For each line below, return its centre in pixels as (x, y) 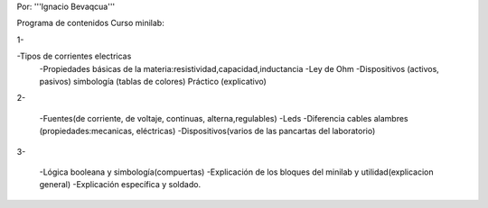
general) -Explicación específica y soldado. (120, 185)
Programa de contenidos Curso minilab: (90, 23)
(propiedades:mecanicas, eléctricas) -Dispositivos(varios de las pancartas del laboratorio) (207, 131)
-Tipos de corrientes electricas (74, 56)
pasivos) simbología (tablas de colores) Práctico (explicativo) (153, 81)
